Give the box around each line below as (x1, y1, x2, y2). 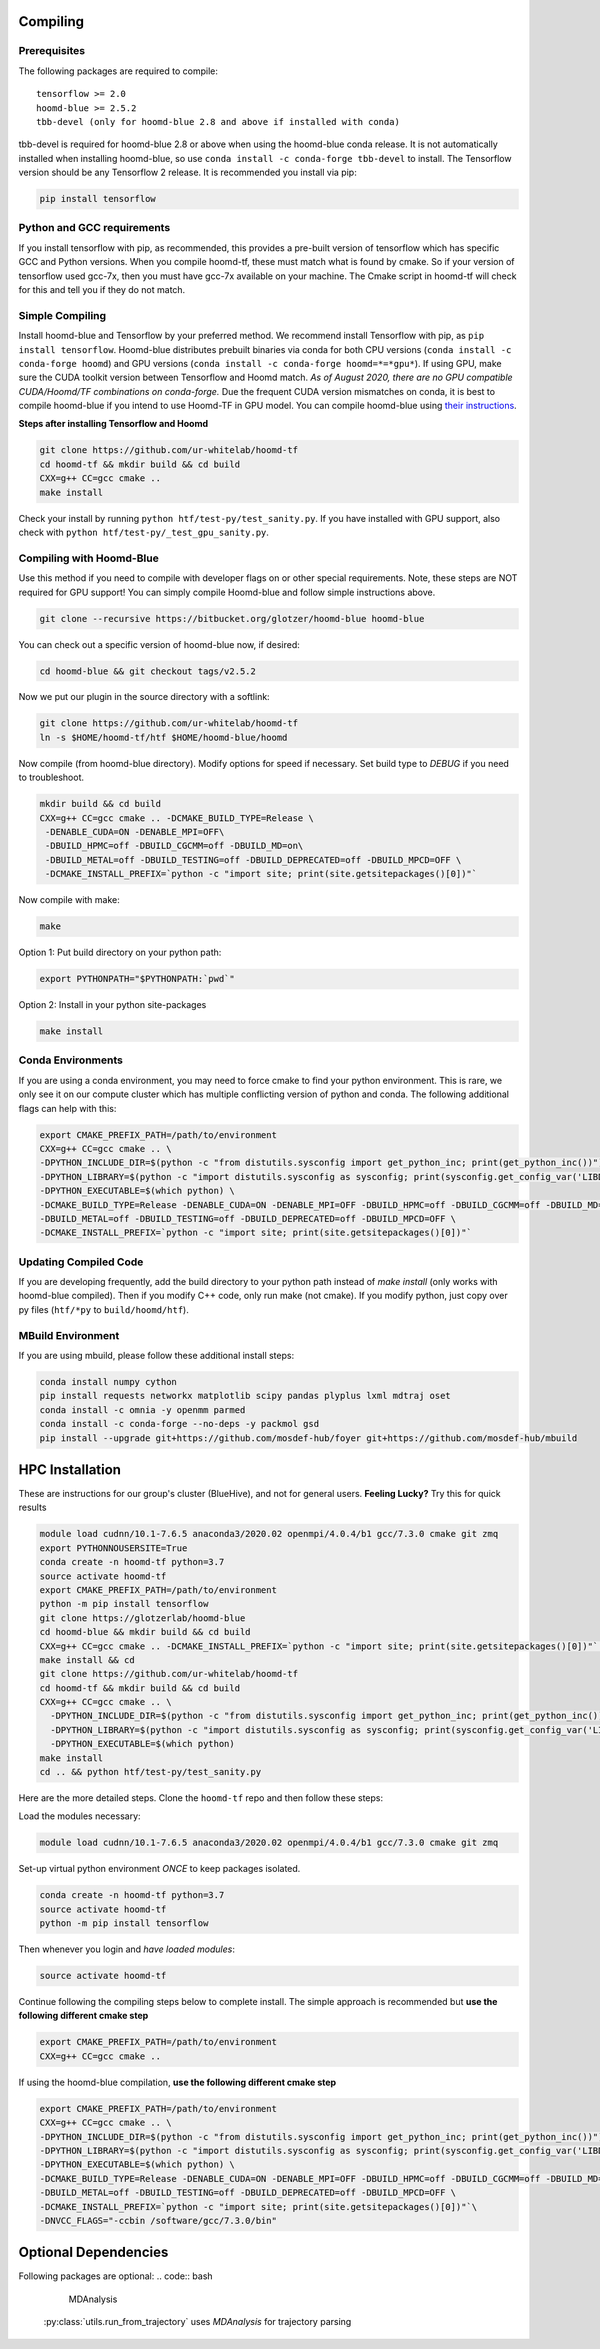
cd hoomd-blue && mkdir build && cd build (39, 1626, 251, 1638)
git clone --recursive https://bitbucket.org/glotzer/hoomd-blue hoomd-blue (39, 613, 425, 624)
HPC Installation (18, 1461, 122, 1478)
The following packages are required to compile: (18, 65, 219, 77)
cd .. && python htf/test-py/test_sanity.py (39, 1766, 262, 1778)
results (18, 1501, 47, 1514)
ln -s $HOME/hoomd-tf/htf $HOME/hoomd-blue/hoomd (39, 731, 288, 743)
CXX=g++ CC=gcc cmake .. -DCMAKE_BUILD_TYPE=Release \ (39, 812, 314, 824)
